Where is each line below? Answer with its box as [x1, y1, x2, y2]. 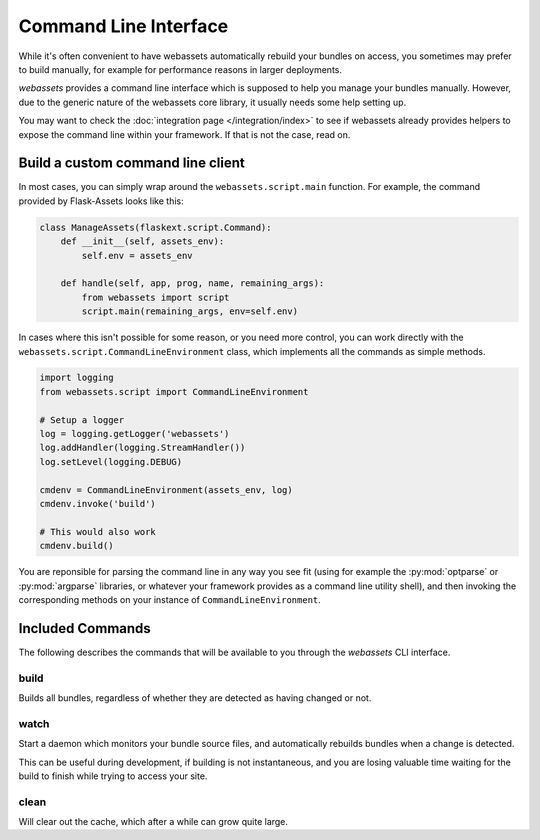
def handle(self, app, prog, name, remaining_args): [60, 278, 325, 289]
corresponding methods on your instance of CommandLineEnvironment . [18, 593, 322, 605]
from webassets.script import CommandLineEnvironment [39, 386, 309, 397]
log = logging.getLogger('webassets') [39, 428, 230, 440]
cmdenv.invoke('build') [39, 498, 157, 509]
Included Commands [18, 620, 152, 637]
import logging [39, 372, 114, 384]
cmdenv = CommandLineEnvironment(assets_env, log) [39, 484, 294, 495]
